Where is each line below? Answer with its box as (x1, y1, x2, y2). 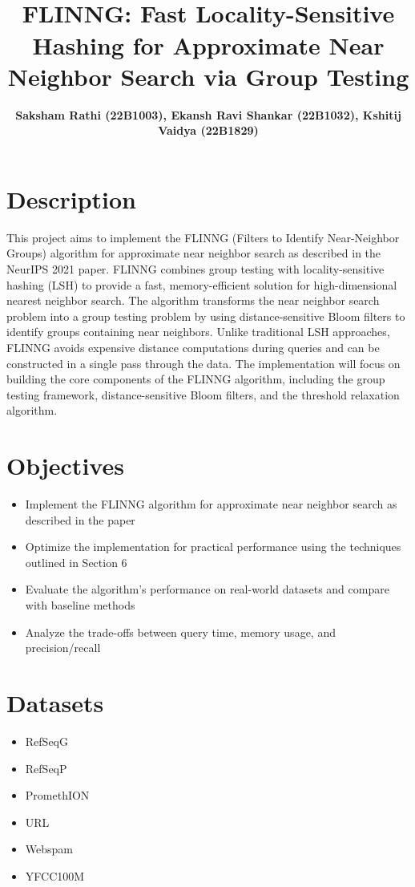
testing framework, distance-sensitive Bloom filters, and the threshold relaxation (6, 386, 400, 403)
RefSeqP (25, 759, 67, 776)
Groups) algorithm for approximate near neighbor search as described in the (6, 245, 381, 261)
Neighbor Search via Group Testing (7, 59, 409, 92)
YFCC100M (25, 867, 85, 884)
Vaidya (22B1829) (158, 122, 259, 139)
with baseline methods (25, 597, 135, 614)
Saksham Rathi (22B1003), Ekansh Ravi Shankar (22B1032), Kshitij (15, 106, 401, 123)
